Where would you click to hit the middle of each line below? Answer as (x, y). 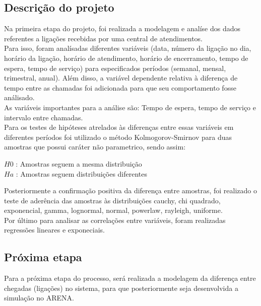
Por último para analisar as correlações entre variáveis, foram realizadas (115, 220)
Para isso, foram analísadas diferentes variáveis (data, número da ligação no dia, (128, 48)
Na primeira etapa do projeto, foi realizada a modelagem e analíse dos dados (122, 28)
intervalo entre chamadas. (44, 117)
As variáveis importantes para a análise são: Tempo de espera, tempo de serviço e (130, 107)
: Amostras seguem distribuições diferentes (82, 173)
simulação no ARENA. (39, 298)
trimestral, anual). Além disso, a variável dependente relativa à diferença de (121, 78)
